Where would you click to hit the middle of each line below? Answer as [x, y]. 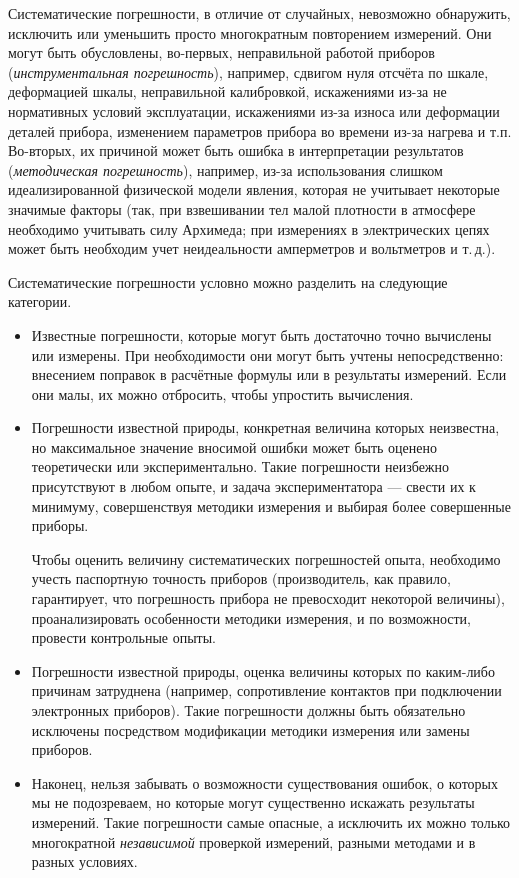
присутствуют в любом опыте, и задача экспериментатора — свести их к [253, 486]
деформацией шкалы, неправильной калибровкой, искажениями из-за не [227, 91]
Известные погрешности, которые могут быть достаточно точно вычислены [261, 334]
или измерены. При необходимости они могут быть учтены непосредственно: [267, 354]
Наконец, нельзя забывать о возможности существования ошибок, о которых [265, 782]
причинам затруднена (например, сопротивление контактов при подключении [266, 690]
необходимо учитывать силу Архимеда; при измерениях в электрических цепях [249, 228]
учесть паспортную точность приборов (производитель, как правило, [241, 578]
